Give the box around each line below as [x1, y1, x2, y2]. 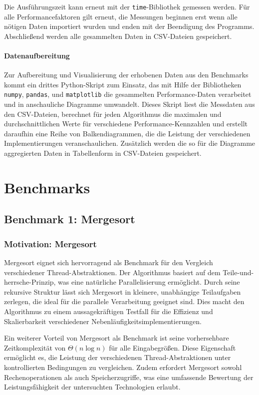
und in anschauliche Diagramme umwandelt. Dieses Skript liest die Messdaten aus [4, 99, 255, 109]
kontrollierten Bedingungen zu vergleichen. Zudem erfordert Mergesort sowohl [4, 362, 242, 372]
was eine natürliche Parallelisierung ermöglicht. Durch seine [58, 277, 240, 287]
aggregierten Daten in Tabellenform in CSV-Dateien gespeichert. [4, 148, 202, 158]
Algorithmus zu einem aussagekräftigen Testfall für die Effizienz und [4, 306, 213, 316]
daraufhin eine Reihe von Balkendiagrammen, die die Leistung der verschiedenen [4, 128, 251, 138]
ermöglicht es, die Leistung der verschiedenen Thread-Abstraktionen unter [4, 352, 231, 363]
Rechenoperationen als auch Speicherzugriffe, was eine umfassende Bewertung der [4, 372, 254, 382]
